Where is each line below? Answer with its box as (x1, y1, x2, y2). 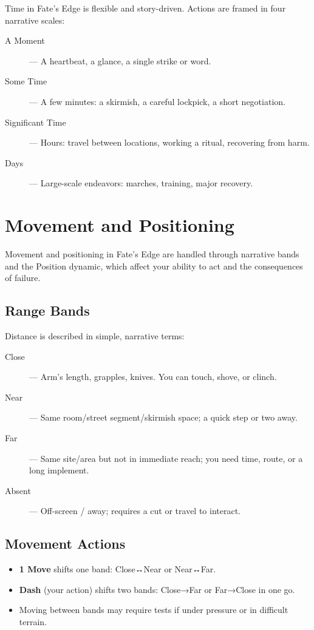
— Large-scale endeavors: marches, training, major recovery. (29, 177, 253, 189)
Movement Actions (5, 534, 126, 553)
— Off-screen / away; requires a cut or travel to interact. (29, 504, 241, 517)
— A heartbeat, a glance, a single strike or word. (29, 54, 211, 67)
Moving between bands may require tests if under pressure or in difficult (19, 603, 288, 616)
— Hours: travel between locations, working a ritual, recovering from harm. (29, 136, 310, 149)
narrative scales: (5, 13, 65, 26)
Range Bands (5, 301, 90, 320)
